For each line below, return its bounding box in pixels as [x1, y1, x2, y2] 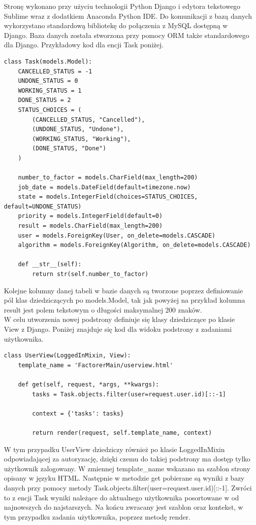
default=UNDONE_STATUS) [4, 203, 82, 210]
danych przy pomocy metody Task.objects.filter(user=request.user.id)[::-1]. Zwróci [4, 482, 252, 492]
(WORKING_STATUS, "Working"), [32, 135, 131, 142]
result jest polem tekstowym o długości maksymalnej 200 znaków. [4, 304, 202, 315]
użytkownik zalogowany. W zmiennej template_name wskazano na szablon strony [4, 463, 251, 473]
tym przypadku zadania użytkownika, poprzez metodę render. [4, 511, 191, 522]
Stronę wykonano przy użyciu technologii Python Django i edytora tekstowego [4, 1, 241, 11]
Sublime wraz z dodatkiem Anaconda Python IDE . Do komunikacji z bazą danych [4, 10, 252, 21]
